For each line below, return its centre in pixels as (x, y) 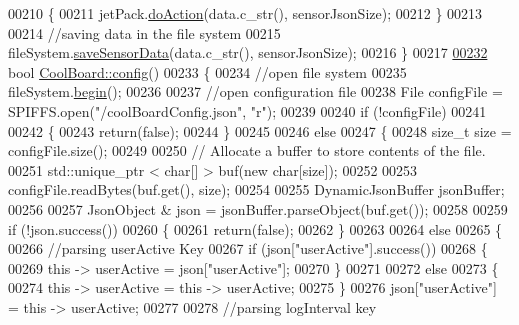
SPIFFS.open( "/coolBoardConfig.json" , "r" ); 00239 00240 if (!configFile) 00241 (247, 110)
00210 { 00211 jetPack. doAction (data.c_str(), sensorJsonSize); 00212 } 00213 (245, 13)
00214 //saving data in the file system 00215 (144, 32)
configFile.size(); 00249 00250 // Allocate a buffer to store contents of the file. (247, 150)
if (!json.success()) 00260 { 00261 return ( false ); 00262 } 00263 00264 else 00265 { (255, 228)
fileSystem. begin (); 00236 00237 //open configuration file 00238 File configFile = (255, 91)
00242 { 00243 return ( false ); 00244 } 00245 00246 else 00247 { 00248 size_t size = (260, 130)
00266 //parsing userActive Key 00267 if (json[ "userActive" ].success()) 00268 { (248, 248)
